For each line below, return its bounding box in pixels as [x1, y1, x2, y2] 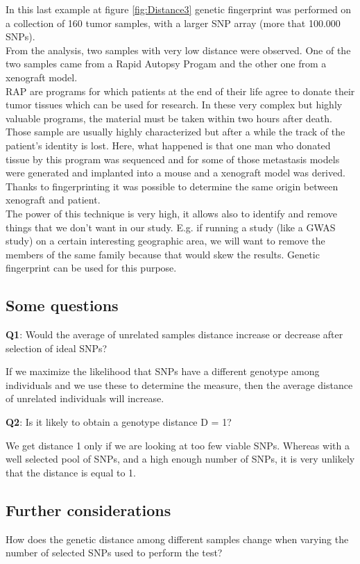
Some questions [6, 295, 119, 316]
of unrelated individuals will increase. [6, 391, 164, 406]
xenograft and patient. [6, 192, 101, 207]
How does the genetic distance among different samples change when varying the [6, 531, 349, 546]
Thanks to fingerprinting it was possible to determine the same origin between [6, 179, 338, 193]
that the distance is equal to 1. [6, 465, 136, 479]
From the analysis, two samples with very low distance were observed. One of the [6, 42, 351, 57]
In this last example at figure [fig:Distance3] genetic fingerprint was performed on [6, 2, 352, 16]
